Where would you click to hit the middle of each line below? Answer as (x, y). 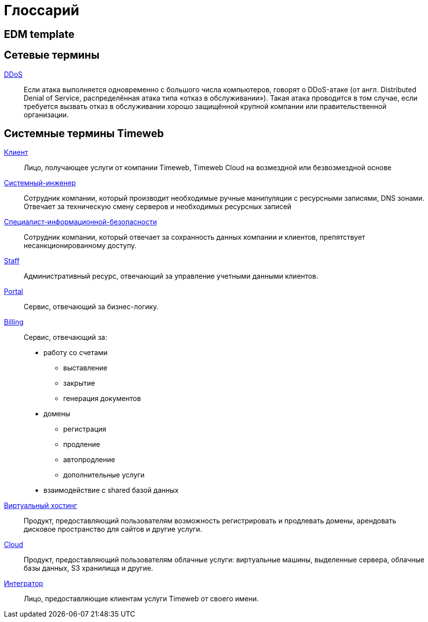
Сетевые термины (52, 55)
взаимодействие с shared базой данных (111, 490)
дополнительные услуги (104, 475)
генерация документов (102, 399)
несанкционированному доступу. (80, 246)
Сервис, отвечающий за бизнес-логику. (91, 307)
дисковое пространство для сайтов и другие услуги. (113, 529)
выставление (85, 368)
